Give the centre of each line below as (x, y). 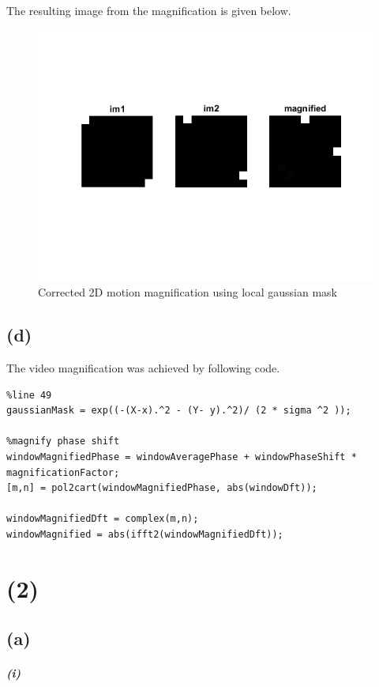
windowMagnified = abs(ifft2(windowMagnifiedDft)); (145, 534)
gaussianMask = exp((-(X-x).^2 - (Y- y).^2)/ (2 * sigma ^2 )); (179, 411)
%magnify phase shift (63, 442)
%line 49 (29, 395)
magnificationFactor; (63, 472)
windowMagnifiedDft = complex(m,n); (103, 519)
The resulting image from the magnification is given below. (149, 10)
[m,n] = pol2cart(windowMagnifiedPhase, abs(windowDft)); (162, 488)
